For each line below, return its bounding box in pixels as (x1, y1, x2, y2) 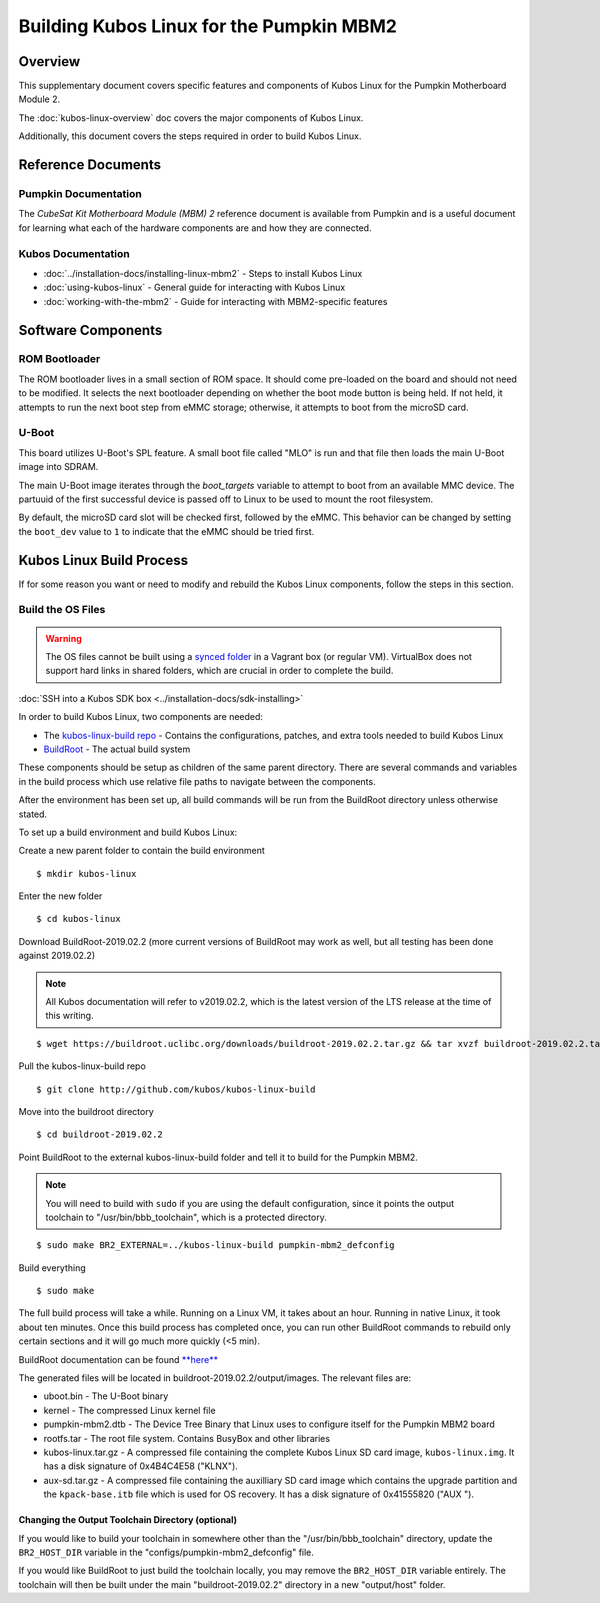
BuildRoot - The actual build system (43, 743, 191, 755)
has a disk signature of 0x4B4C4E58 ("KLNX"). (43, 1460, 239, 1472)
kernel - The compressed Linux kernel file (43, 1404, 216, 1416)
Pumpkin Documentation (18, 187, 142, 201)
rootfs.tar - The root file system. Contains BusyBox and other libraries (43, 1432, 330, 1444)
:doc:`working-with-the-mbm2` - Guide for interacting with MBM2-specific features (43, 295, 388, 307)
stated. (18, 808, 48, 820)
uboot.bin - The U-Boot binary (43, 1390, 169, 1402)
